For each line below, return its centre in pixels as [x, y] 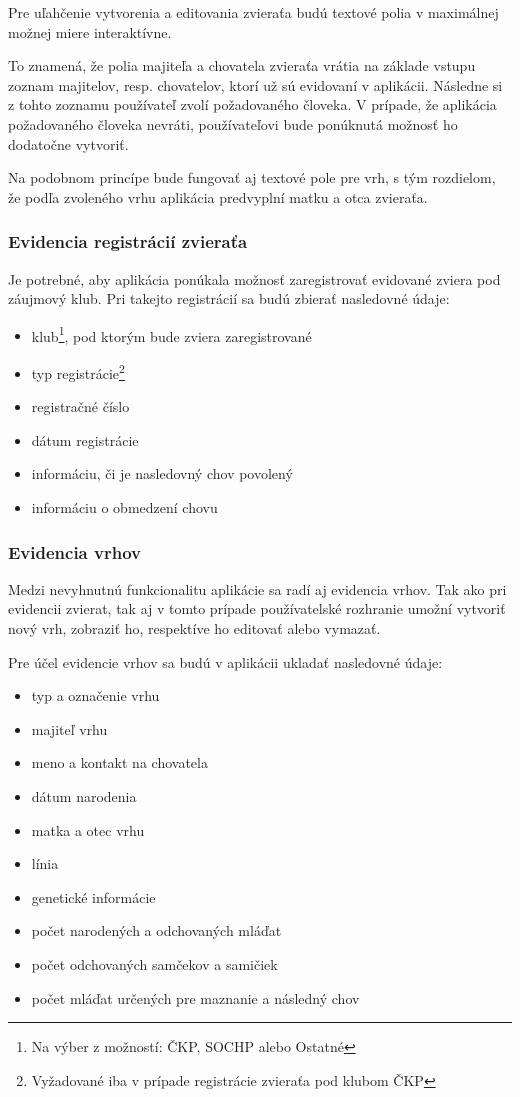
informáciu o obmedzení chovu [124, 507]
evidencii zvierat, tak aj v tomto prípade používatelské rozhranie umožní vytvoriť [257, 608]
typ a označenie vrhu [95, 695]
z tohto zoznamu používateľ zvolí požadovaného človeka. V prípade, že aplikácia [252, 104]
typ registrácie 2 [78, 371]
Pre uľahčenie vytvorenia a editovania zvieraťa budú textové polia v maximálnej [253, 12]
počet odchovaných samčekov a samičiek [154, 963]
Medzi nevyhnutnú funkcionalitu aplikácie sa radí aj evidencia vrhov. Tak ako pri [257, 588]
